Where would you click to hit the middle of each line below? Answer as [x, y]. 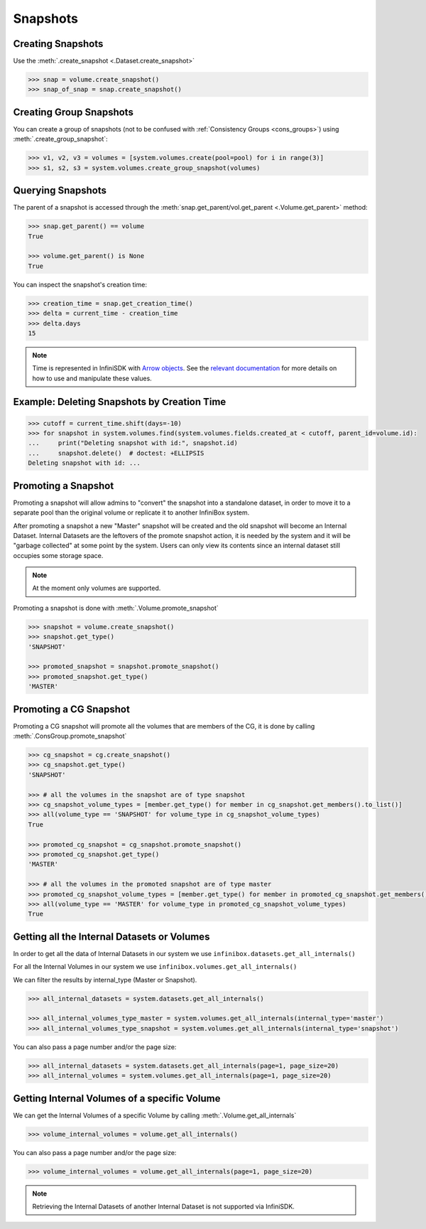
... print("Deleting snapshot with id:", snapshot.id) [133, 443]
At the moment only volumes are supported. [97, 588]
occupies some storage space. [58, 555]
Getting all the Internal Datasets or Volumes [111, 936]
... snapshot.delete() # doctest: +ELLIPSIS [116, 453]
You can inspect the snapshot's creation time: [80, 284]
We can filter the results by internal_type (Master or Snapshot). [105, 980]
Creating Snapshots [58, 44]
